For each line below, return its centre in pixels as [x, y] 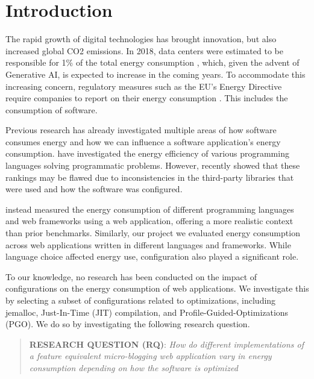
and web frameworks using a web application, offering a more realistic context [149, 221]
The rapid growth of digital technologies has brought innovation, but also [141, 39]
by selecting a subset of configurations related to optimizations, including [141, 300]
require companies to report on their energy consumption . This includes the [147, 98]
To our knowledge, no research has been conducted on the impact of [131, 276]
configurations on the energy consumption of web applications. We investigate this [157, 288]
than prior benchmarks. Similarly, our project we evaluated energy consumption [153, 233]
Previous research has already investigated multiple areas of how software [141, 130]
